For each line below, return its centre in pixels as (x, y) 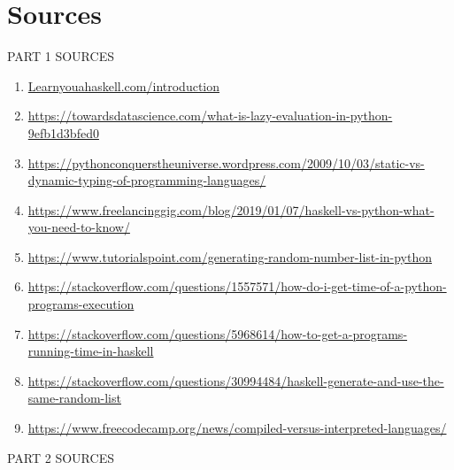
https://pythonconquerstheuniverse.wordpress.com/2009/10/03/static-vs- (226, 162)
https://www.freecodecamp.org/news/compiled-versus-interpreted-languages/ (237, 428)
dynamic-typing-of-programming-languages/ (147, 180)
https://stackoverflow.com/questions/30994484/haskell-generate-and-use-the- (236, 380)
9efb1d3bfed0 (63, 132)
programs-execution (81, 304)
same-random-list (74, 398)
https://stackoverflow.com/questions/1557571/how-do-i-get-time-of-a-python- (237, 286)
